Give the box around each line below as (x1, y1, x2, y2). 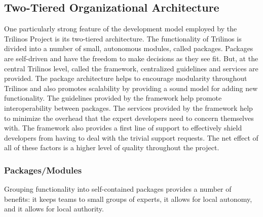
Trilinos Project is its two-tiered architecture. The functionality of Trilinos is (4, 33, 242, 44)
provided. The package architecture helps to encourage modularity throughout (4, 73, 247, 83)
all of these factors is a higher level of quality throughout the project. (4, 142, 219, 153)
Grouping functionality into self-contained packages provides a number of (4, 184, 232, 194)
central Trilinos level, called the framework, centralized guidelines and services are (4, 63, 258, 73)
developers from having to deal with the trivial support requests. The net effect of (4, 132, 258, 143)
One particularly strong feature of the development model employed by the (4, 23, 237, 34)
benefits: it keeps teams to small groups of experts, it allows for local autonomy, (4, 193, 252, 204)
